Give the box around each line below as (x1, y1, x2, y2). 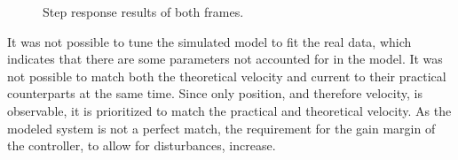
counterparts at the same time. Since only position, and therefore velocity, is (7, 84, 422, 103)
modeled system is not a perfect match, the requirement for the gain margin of (7, 118, 436, 137)
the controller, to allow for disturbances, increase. (7, 136, 276, 155)
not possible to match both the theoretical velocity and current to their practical (7, 66, 446, 85)
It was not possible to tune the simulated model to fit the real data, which (7, 32, 412, 50)
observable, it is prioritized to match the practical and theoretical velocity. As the (7, 101, 452, 119)
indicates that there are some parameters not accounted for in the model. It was (7, 50, 443, 68)
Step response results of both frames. (43, 3, 244, 20)
